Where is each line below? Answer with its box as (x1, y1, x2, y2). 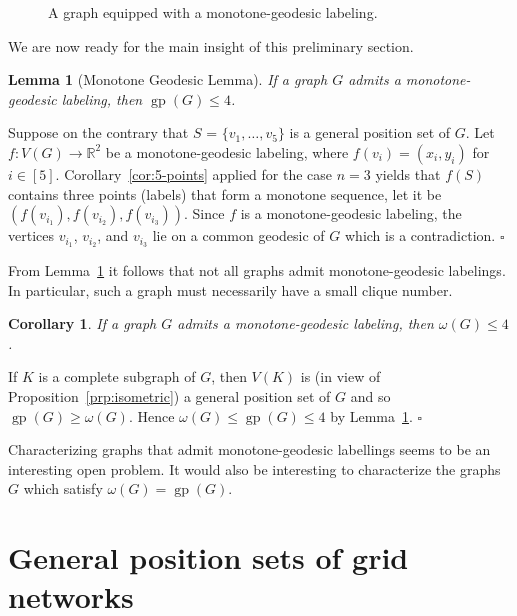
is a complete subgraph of (38, 366, 196, 387)
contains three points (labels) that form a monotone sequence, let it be (8, 183, 442, 204)
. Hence (128, 405, 175, 426)
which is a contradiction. (345, 225, 496, 246)
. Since (184, 203, 225, 224)
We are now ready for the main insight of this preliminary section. (8, 35, 414, 56)
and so (350, 385, 391, 406)
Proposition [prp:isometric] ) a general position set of (8, 385, 331, 406)
